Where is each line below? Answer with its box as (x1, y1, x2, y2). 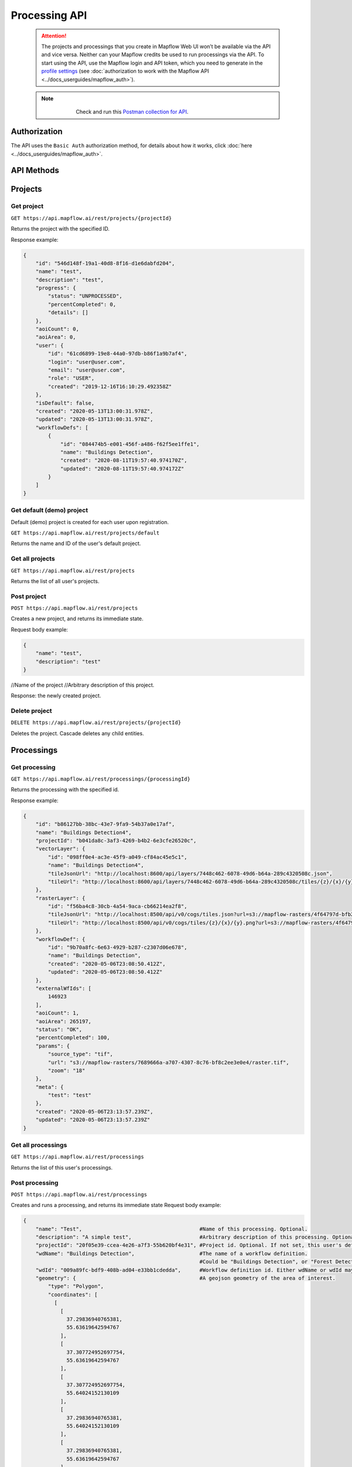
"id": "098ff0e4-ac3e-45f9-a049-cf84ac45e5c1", (48, 854, 188, 860)
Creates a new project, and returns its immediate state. (11, 615, 144, 622)
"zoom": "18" (48, 1067, 86, 1074)
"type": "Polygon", (48, 1283, 104, 1290)
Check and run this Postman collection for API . (76, 109, 189, 116)
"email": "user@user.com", (48, 367, 126, 373)
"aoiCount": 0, (35, 326, 79, 333)
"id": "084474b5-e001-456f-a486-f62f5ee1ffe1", (60, 441, 200, 447)
